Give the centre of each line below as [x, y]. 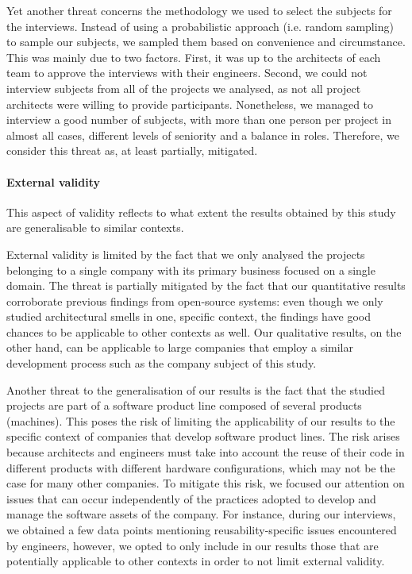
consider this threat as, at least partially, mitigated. [132, 150]
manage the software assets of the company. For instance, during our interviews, [201, 514]
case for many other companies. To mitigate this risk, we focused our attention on [206, 483]
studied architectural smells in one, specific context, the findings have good [189, 316]
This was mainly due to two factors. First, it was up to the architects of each [194, 57]
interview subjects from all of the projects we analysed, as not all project [184, 88]
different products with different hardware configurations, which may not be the [201, 467]
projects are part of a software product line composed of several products [184, 405]
